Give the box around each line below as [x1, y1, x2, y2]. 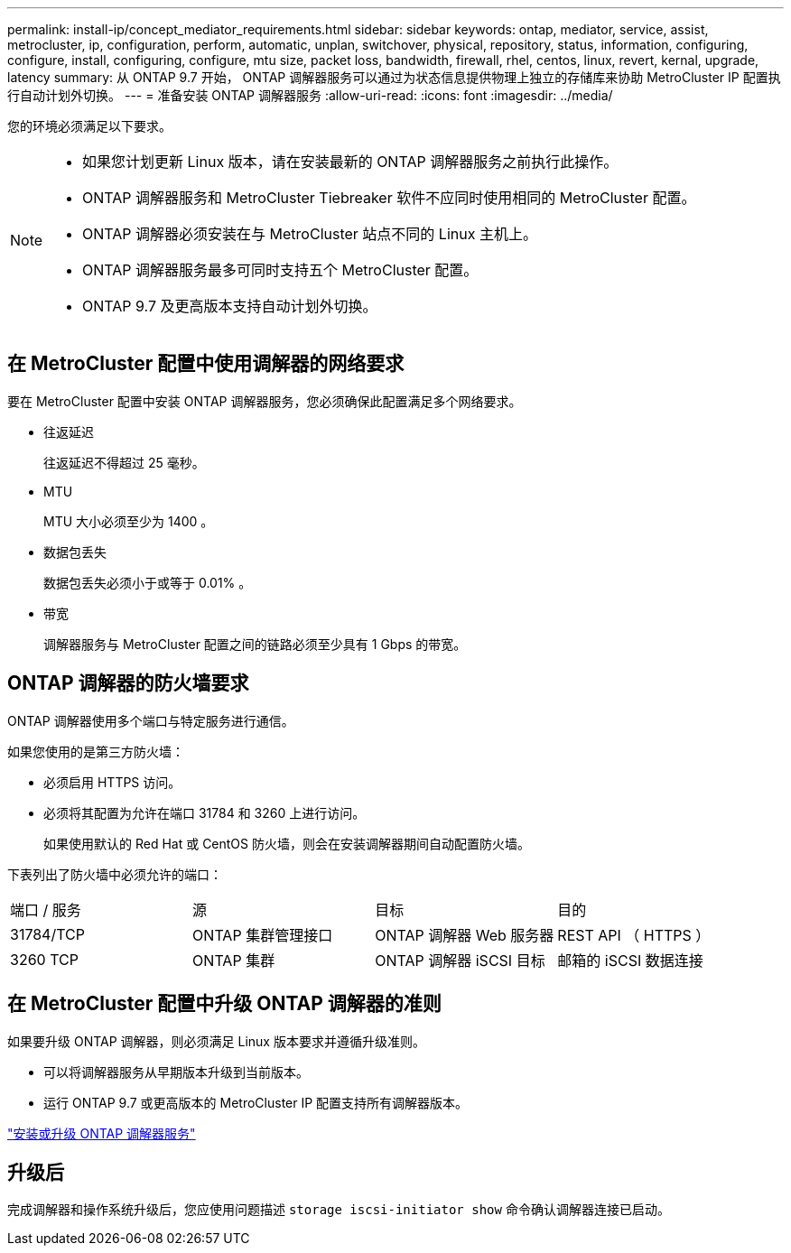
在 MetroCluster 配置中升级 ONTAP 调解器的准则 [7, 992, 442, 1016]
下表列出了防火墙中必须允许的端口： [7, 866, 222, 882]
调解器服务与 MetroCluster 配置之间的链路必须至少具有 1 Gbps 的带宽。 [43, 636, 467, 652]
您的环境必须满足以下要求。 [7, 118, 172, 134]
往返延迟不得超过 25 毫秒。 [43, 454, 205, 470]
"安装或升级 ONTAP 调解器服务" [7, 1125, 196, 1141]
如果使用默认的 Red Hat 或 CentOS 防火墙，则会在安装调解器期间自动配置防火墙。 [43, 835, 530, 851]
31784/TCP [10, 924, 85, 943]
